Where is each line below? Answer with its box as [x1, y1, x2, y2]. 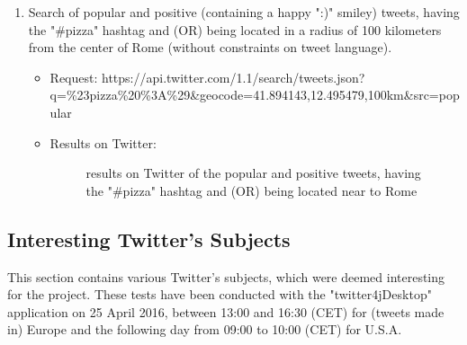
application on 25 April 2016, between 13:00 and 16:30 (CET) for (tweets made [7, 302, 445, 321]
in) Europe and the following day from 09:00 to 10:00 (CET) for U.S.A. [7, 320, 402, 339]
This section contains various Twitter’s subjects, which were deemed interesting [7, 267, 445, 286]
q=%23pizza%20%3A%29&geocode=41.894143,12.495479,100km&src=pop [49, 85, 460, 104]
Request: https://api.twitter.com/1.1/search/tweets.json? [49, 67, 365, 86]
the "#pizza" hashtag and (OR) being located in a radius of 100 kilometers [28, 20, 442, 39]
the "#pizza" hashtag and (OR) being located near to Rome [85, 181, 418, 199]
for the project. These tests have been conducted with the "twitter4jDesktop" [7, 285, 432, 304]
